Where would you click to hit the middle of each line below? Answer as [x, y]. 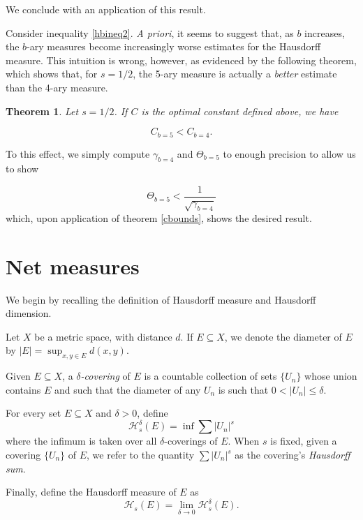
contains [23, 389]
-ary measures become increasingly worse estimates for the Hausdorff [174, 46]
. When [244, 441]
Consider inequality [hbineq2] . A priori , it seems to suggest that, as [150, 32]
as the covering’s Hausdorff [292, 454]
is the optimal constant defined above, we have [240, 111]
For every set [34, 413]
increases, [325, 32]
